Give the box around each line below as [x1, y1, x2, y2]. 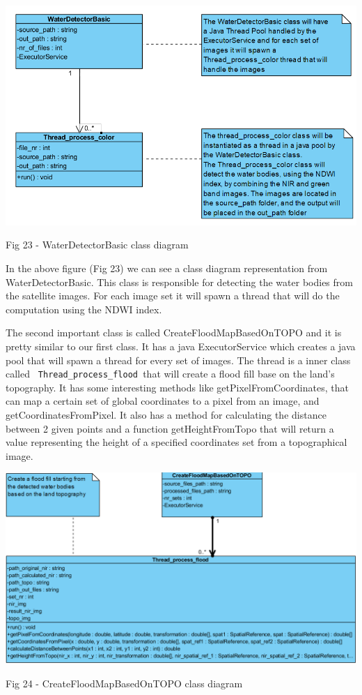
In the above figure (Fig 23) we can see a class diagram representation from [6, 260, 328, 275]
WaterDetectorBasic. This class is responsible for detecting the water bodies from [6, 274, 353, 289]
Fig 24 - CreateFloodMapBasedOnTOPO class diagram [6, 675, 243, 690]
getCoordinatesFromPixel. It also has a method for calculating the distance [6, 407, 326, 421]
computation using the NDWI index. [6, 301, 162, 316]
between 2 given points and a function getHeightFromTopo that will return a [6, 421, 334, 435]
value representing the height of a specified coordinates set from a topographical [6, 435, 347, 449]
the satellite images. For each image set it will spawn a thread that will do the [6, 288, 340, 303]
